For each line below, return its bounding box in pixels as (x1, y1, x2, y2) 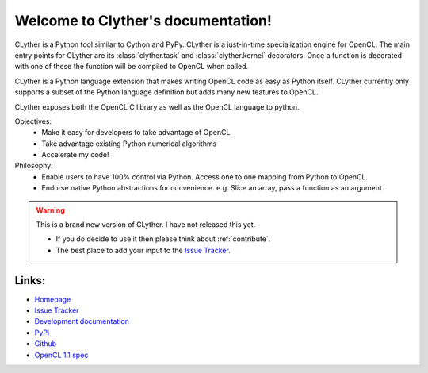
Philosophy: (14, 161, 53, 171)
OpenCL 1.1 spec (34, 350, 89, 360)
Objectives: (14, 116, 52, 126)
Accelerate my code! (41, 150, 110, 160)
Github (34, 339, 57, 348)
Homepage (34, 294, 71, 304)
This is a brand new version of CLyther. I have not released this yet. (36, 220, 256, 229)
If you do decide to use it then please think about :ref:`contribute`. (55, 234, 271, 244)
